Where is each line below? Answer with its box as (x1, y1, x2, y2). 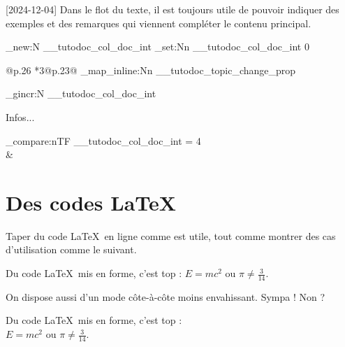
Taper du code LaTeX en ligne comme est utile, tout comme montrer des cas (6, 228, 336, 243)
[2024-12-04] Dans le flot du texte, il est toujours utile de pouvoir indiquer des (6, 2, 339, 16)
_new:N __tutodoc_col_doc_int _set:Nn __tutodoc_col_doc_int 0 (6, 39, 309, 54)
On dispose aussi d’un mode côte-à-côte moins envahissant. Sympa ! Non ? (6, 289, 325, 304)
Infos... (6, 109, 35, 124)
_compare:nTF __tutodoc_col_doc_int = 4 (6, 133, 201, 148)
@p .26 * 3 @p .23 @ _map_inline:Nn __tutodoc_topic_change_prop (6, 62, 296, 77)
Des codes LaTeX (6, 187, 177, 216)
